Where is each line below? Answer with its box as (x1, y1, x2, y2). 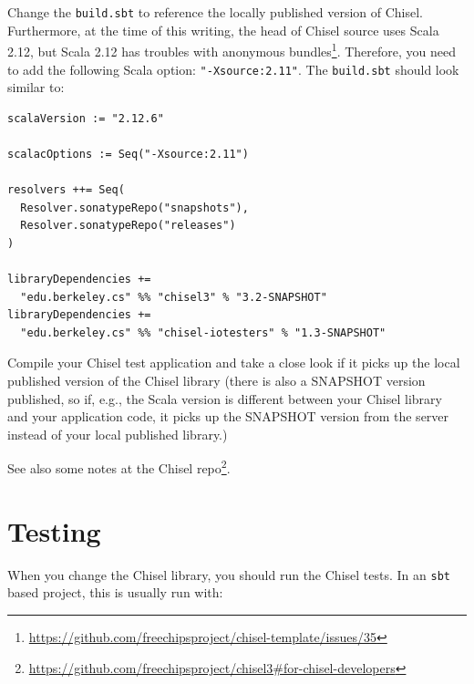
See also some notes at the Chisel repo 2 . (7, 456, 231, 478)
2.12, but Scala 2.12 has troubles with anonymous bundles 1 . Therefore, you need (7, 39, 457, 60)
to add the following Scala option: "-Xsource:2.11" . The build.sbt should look (7, 59, 459, 78)
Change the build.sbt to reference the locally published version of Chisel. (7, 3, 424, 21)
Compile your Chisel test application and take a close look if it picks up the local (7, 353, 460, 372)
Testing (7, 512, 101, 549)
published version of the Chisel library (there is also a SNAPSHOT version (7, 371, 426, 390)
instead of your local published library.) (7, 424, 228, 443)
